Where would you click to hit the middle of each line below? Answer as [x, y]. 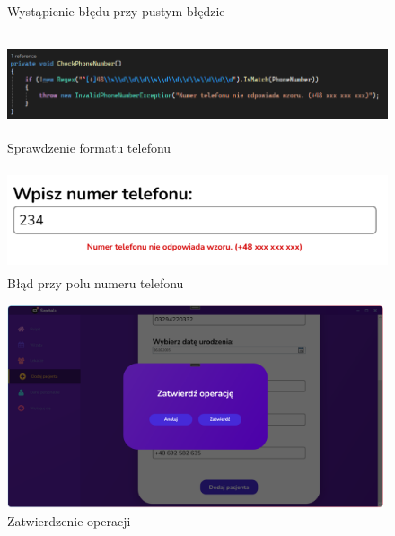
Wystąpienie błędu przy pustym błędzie [116, 11]
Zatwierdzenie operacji [69, 521]
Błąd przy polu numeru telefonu [96, 283]
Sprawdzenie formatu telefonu [89, 147]
